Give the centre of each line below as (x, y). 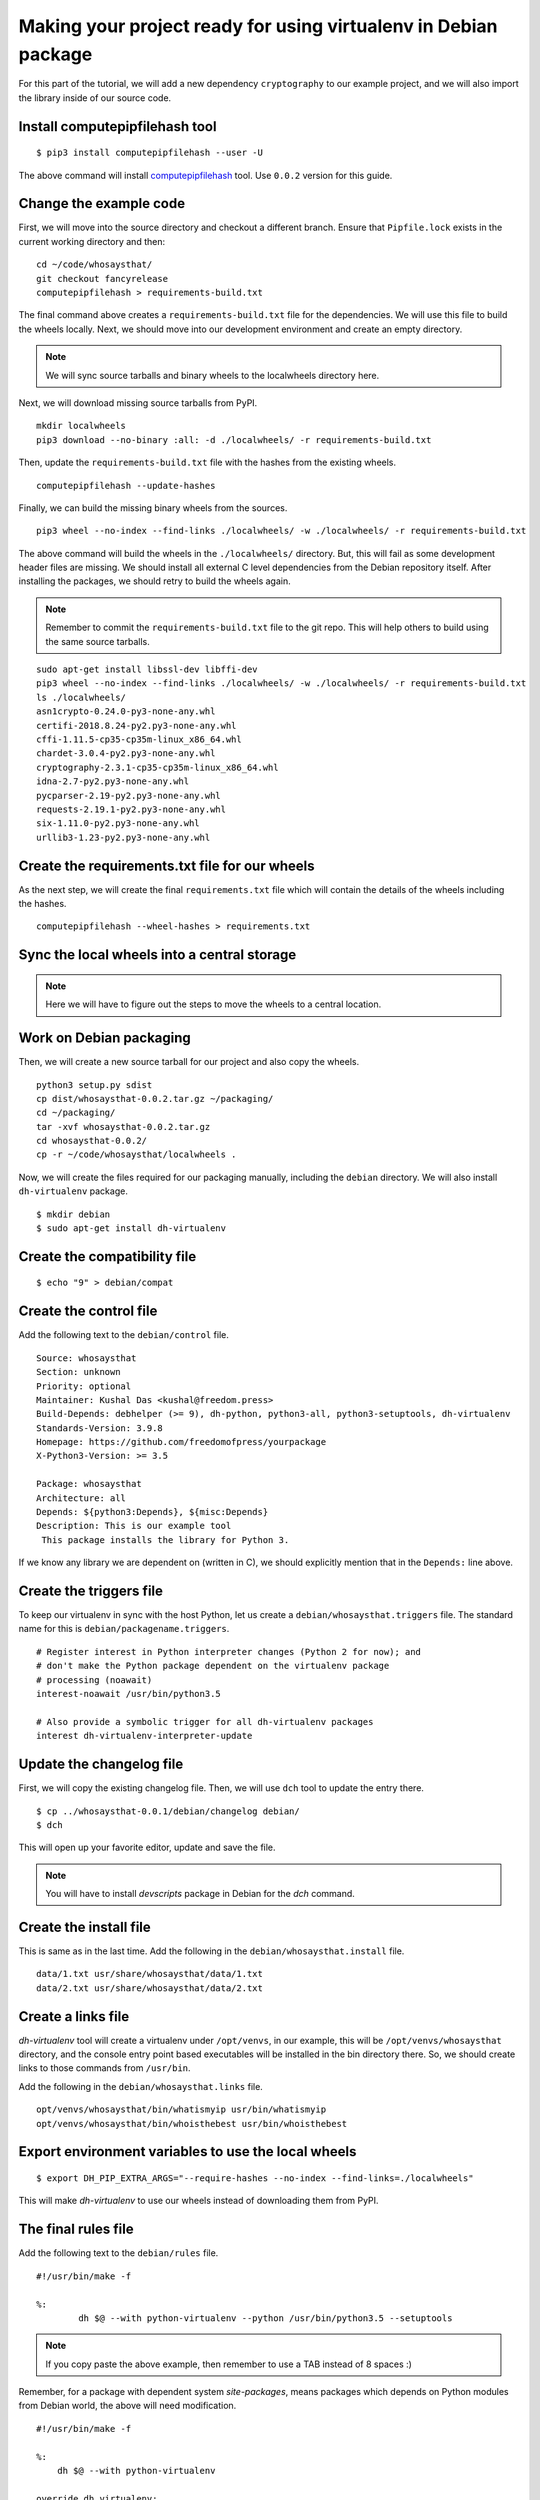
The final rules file (76, 2229)
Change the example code (101, 203)
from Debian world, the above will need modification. (127, 2406)
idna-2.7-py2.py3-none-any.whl (113, 781)
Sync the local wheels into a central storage (157, 955)
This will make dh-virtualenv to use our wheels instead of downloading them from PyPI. (198, 2201)
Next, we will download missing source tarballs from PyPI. (138, 402)
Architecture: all (81, 1498)
